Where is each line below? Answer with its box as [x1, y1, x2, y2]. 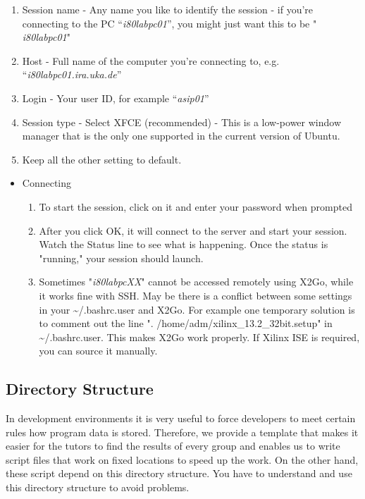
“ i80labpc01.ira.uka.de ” [22, 67, 122, 82]
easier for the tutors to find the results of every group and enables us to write [6, 438, 340, 453]
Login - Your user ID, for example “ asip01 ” [22, 90, 209, 105]
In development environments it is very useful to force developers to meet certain [6, 411, 356, 426]
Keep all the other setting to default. [22, 152, 182, 166]
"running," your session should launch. [39, 250, 204, 265]
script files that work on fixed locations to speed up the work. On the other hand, [6, 452, 359, 467]
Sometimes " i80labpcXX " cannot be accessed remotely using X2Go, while [39, 274, 354, 289]
